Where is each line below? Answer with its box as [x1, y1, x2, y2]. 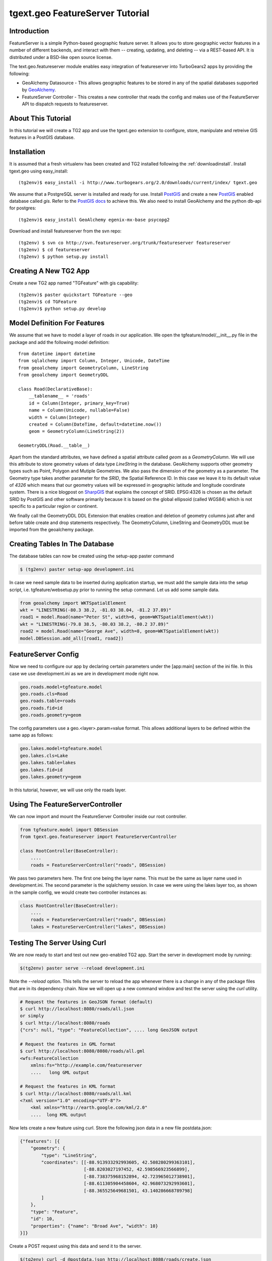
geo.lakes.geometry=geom [20, 774, 82, 779]
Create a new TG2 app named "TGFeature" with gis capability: [9, 280, 139, 286]
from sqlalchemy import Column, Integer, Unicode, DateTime [18, 358, 170, 364]
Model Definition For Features [9, 319, 105, 327]
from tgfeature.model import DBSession [20, 827, 118, 832]
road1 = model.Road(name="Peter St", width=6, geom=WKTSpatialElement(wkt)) [20, 614, 214, 620]
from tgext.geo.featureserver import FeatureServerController [20, 834, 177, 840]
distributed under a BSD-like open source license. [9, 54, 113, 60]
